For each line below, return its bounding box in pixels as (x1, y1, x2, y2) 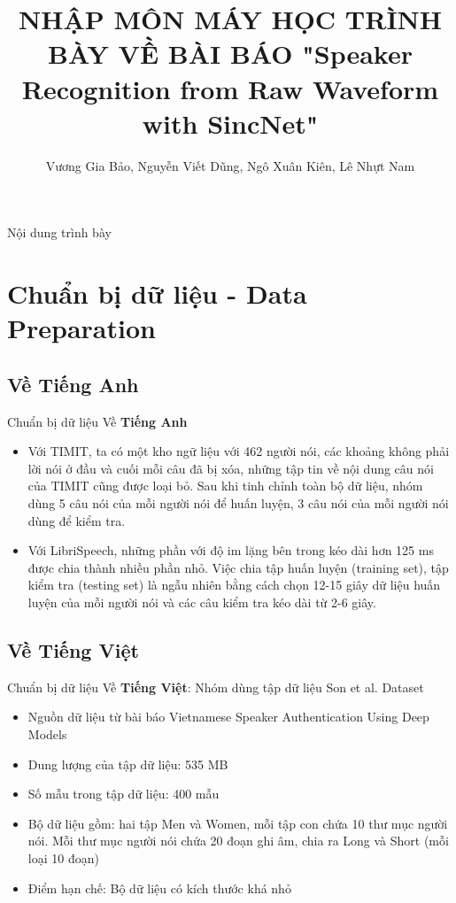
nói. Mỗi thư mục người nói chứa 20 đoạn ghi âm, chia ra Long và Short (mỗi (27, 831, 449, 850)
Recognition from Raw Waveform (21, 70, 439, 106)
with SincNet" (142, 104, 319, 141)
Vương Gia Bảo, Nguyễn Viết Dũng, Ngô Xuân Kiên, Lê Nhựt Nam (45, 156, 415, 174)
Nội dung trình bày (7, 223, 112, 242)
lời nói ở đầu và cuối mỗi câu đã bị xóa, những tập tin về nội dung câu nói (27, 459, 434, 477)
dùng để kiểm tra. (27, 511, 126, 529)
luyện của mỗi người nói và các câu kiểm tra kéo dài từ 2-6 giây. (27, 592, 376, 611)
